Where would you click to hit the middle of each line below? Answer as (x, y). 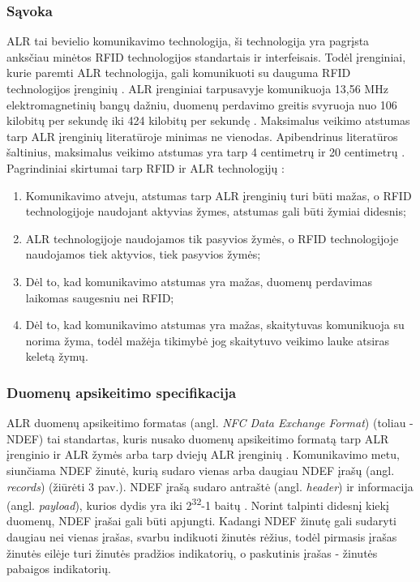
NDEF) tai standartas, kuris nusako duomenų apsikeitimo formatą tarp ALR (198, 438)
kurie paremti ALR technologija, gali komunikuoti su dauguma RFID (179, 73)
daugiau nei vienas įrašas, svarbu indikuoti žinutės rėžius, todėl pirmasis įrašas (202, 536)
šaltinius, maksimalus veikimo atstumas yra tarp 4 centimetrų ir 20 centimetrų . (206, 152)
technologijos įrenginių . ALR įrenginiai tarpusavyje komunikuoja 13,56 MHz (197, 88)
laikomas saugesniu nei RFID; (100, 297)
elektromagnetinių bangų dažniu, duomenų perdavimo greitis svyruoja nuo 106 (202, 104)
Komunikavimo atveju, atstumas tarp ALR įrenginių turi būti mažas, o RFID (219, 195)
